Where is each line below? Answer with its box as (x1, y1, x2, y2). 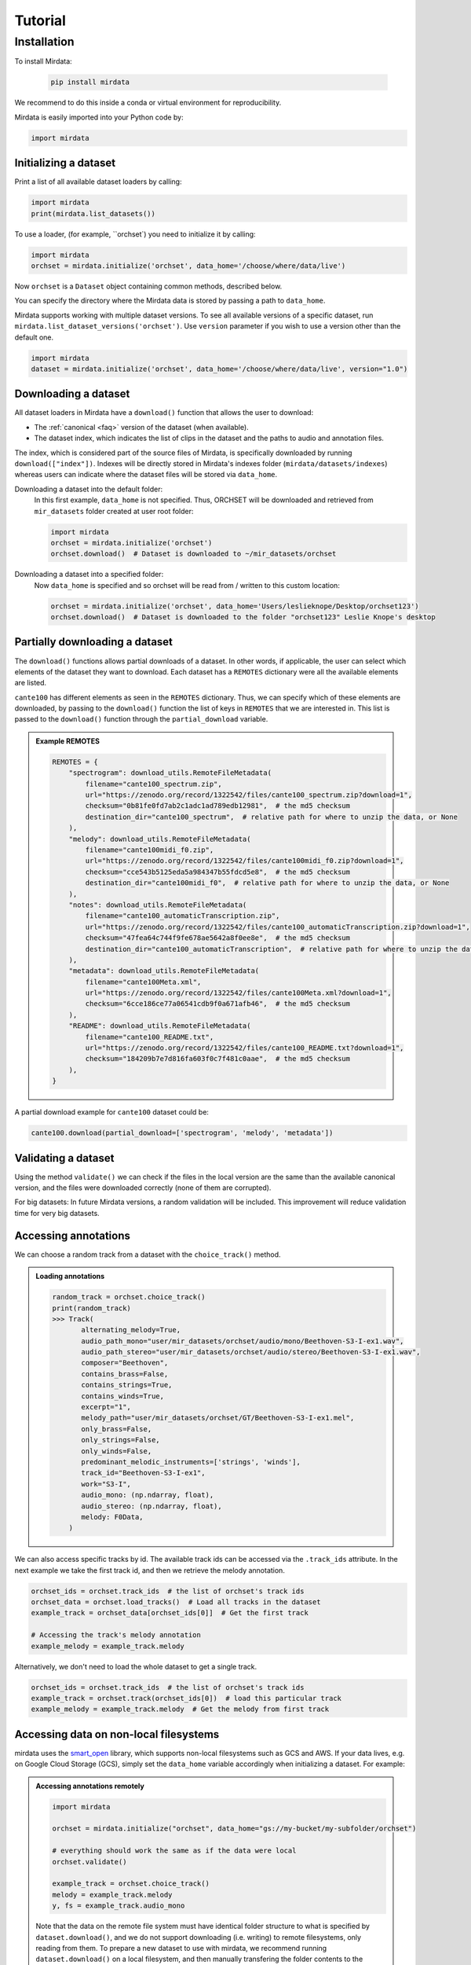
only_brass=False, (81, 1424, 152, 1434)
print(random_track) (52, 1303, 131, 1313)
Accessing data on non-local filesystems (14, 1728, 220, 1741)
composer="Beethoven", (81, 1358, 169, 1368)
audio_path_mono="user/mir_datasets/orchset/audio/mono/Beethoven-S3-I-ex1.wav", (81, 1336, 404, 1346)
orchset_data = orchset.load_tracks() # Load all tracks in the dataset (31, 1598, 321, 1607)
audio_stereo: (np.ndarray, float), (81, 1501, 223, 1511)
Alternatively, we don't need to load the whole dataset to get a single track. (14, 1662, 257, 1671)
